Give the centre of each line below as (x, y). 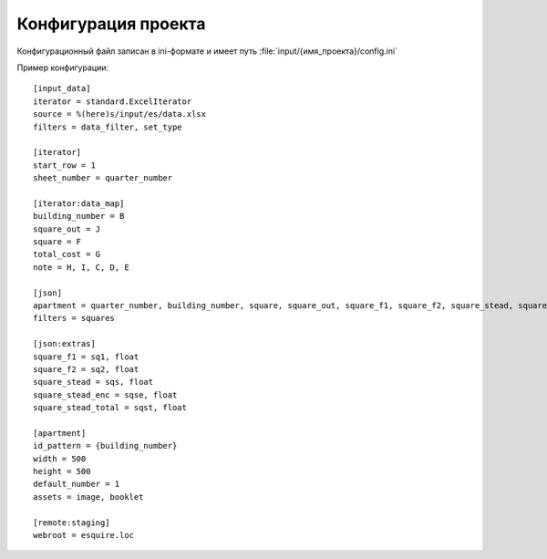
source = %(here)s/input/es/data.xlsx (120, 114)
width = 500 (60, 459)
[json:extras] (64, 344)
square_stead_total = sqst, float (110, 408)
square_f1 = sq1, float (86, 357)
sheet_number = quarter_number (103, 178)
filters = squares (74, 318)
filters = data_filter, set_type (108, 127)
